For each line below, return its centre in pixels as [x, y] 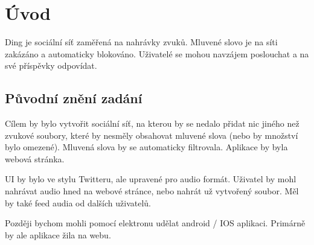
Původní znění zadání [74, 98]
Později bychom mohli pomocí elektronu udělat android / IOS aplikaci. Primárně [155, 223]
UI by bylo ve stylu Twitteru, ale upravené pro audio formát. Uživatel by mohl [151, 179]
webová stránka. [35, 158]
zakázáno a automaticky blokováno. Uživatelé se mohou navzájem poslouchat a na [157, 53]
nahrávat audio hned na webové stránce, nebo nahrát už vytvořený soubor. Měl [152, 191]
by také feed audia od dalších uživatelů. [78, 202]
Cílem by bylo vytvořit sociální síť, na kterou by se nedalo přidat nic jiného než [152, 123]
